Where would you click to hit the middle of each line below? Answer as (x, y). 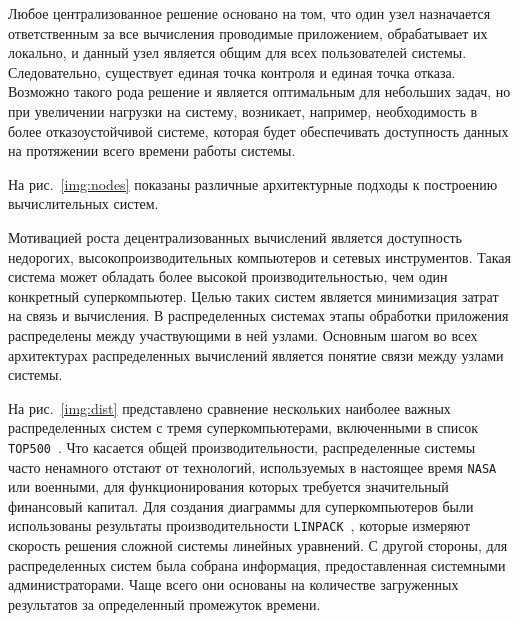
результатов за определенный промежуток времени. (164, 603)
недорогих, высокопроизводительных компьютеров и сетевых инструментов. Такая (259, 256)
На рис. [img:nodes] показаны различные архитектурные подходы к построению (253, 183)
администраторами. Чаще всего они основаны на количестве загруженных (233, 584)
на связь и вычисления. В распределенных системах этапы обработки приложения (258, 315)
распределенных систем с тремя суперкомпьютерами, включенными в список (243, 427)
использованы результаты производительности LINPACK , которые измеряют (239, 525)
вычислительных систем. (83, 203)
